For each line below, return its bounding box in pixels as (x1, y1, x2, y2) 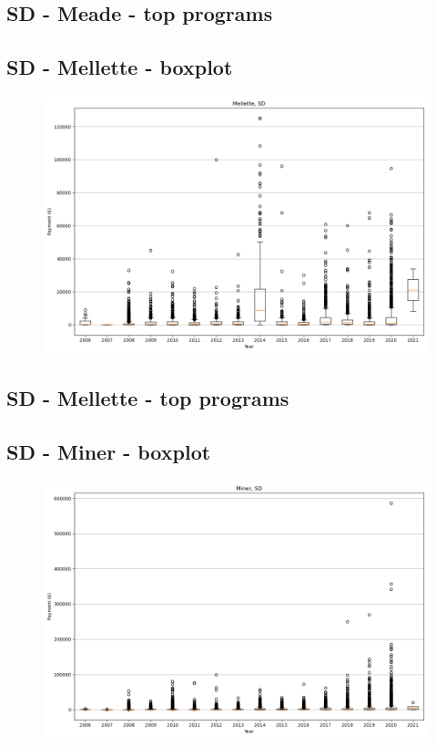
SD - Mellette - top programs (6, 384, 289, 412)
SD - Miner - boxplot (6, 438, 211, 466)
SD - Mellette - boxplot (6, 53, 233, 81)
